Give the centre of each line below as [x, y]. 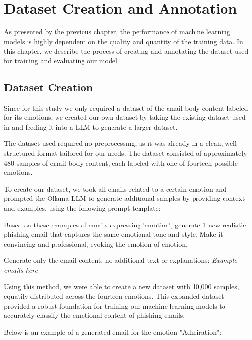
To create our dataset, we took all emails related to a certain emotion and [115, 188]
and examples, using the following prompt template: [82, 208]
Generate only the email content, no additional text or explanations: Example [121, 260]
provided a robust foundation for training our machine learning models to [115, 305]
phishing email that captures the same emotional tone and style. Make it [113, 234]
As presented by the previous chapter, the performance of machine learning [117, 32]
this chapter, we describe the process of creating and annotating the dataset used [126, 51]
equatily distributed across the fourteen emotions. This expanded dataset [114, 296]
